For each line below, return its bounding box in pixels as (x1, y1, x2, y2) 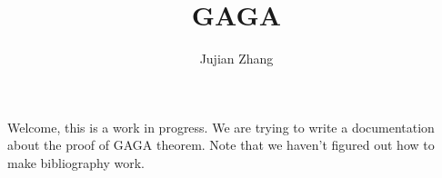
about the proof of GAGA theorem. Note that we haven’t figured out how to (7, 135, 435, 154)
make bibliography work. (7, 153, 145, 172)
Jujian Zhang (199, 49, 274, 68)
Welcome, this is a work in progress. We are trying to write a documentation (7, 117, 435, 136)
